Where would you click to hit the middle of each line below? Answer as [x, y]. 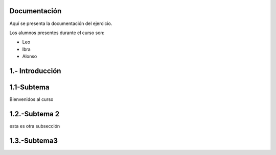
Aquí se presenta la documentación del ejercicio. [61, 23]
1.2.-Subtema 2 [34, 114]
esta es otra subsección [35, 126]
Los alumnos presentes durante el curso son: [57, 33]
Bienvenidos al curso [31, 99]
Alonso [30, 57]
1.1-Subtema [29, 87]
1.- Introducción [35, 71]
